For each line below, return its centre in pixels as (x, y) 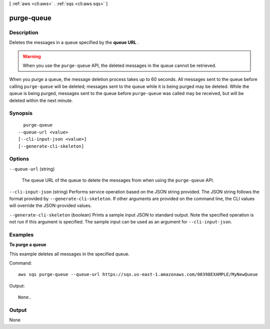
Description (24, 32)
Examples (21, 234)
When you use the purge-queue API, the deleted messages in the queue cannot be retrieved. (119, 65)
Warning (32, 56)
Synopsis (21, 113)
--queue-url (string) (32, 169)
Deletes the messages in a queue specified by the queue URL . (74, 42)
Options (19, 159)
